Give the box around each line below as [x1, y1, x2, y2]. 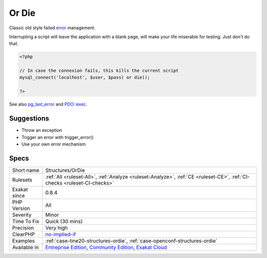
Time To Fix [12, 218, 40, 225]
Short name [12, 166, 40, 173]
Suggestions [9, 114, 49, 123]
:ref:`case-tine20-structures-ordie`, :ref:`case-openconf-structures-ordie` [45, 237, 218, 244]
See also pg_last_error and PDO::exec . [9, 102, 88, 107]
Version [12, 205, 30, 211]
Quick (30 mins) [45, 218, 83, 225]
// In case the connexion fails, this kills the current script [19, 68, 179, 74]
